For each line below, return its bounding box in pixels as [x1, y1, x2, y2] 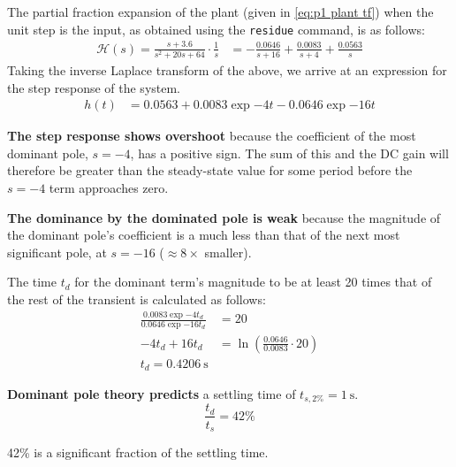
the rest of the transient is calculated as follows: [7, 289, 266, 308]
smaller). [204, 242, 252, 261]
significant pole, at [7, 242, 107, 261]
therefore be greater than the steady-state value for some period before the [7, 161, 413, 180]
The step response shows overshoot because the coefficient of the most [7, 126, 416, 145]
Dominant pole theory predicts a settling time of [7, 385, 296, 402]
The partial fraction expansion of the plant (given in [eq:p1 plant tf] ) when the [7, 3, 434, 20]
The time [7, 272, 57, 291]
